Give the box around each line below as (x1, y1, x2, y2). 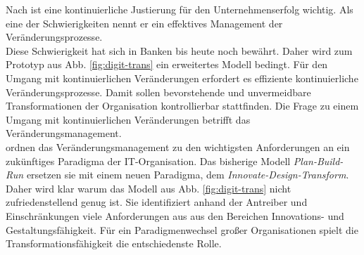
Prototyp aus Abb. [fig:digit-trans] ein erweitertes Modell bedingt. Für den (6, 57, 328, 72)
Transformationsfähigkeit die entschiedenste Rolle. (6, 236, 222, 251)
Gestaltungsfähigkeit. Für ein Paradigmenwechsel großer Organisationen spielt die (6, 222, 358, 237)
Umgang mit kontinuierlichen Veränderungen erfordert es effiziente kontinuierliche (6, 70, 358, 85)
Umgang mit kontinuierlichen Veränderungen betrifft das (6, 112, 251, 126)
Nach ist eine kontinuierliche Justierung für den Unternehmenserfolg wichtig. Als (6, 2, 353, 16)
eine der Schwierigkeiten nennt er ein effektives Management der (6, 15, 283, 30)
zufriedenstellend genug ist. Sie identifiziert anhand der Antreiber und (6, 195, 308, 209)
